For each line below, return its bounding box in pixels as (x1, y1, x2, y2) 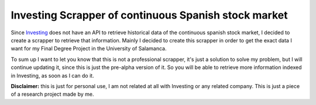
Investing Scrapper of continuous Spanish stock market (11, 9, 288, 21)
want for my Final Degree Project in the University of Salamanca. (11, 45, 167, 52)
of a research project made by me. (11, 90, 94, 98)
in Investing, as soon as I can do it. (11, 72, 94, 79)
